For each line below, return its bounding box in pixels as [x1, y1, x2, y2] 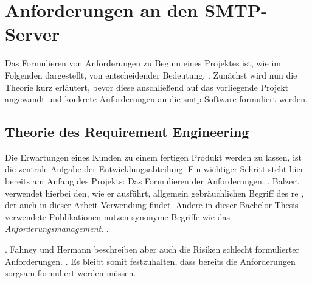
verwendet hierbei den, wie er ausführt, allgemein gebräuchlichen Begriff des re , [5, 186, 304, 199]
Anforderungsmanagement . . [5, 222, 109, 235]
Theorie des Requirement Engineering [5, 122, 249, 141]
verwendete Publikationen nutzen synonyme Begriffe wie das [5, 210, 231, 223]
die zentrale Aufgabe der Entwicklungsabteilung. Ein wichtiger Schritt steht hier [5, 162, 304, 175]
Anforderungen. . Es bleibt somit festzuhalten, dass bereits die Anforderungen [5, 254, 296, 267]
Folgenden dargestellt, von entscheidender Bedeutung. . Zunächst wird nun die [5, 68, 297, 81]
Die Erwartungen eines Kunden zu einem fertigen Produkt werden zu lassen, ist [5, 150, 302, 163]
